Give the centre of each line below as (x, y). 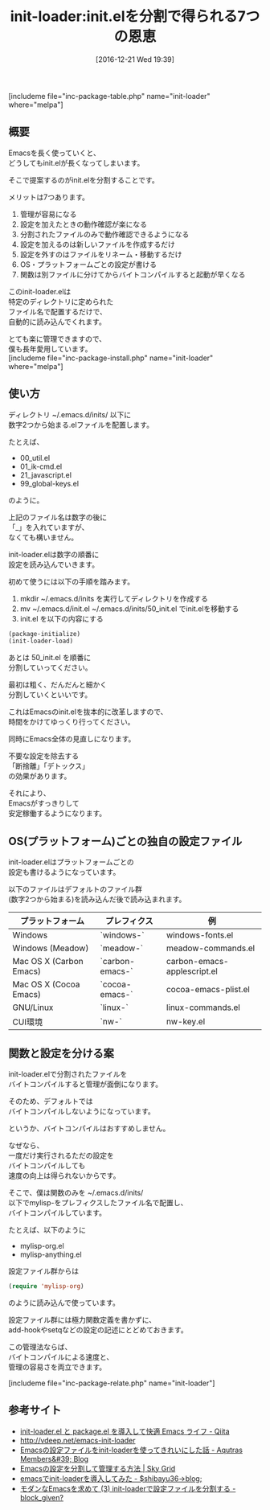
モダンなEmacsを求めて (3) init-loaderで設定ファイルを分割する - (128, 1488)
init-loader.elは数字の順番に (54, 554)
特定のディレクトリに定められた (61, 302)
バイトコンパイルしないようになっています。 (82, 1111)
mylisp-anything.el (51, 1254)
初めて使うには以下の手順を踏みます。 (72, 581)
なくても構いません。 (43, 537)
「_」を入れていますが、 (49, 527)
